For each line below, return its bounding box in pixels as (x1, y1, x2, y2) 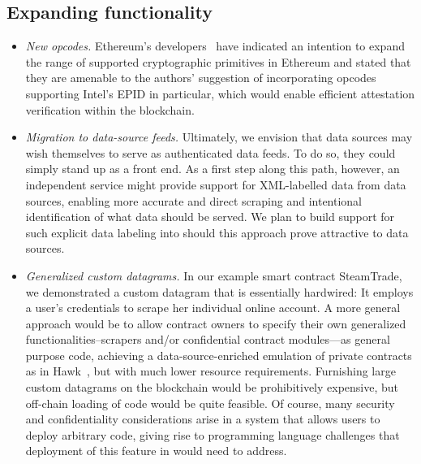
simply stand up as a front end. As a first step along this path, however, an (25, 160, 400, 177)
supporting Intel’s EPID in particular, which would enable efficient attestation (25, 85, 415, 102)
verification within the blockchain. (25, 101, 195, 118)
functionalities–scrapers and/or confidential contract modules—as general (25, 331, 390, 348)
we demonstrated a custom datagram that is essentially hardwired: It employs (25, 283, 414, 300)
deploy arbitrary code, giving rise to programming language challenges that (25, 426, 400, 443)
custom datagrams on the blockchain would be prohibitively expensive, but (25, 379, 399, 396)
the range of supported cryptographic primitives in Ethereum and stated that (25, 53, 411, 70)
